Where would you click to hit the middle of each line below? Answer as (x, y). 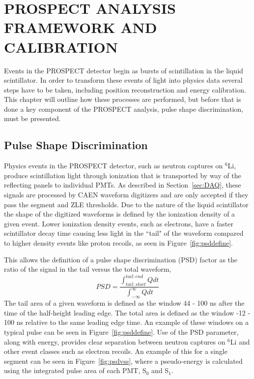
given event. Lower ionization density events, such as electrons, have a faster (119, 223)
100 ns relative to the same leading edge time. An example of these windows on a (127, 322)
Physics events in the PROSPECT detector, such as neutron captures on (113, 166)
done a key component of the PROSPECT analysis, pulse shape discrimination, (124, 109)
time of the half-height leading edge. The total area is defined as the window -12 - (127, 312)
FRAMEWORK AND (81, 27)
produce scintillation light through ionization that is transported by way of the (123, 175)
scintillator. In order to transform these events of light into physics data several (123, 80)
